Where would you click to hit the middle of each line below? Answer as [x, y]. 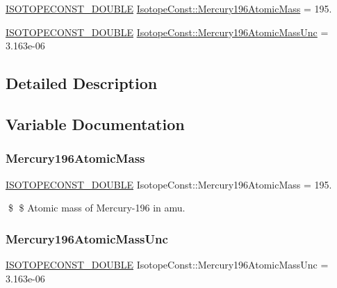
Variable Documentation [95, 123]
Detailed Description [82, 83]
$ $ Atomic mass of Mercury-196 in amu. [97, 208]
